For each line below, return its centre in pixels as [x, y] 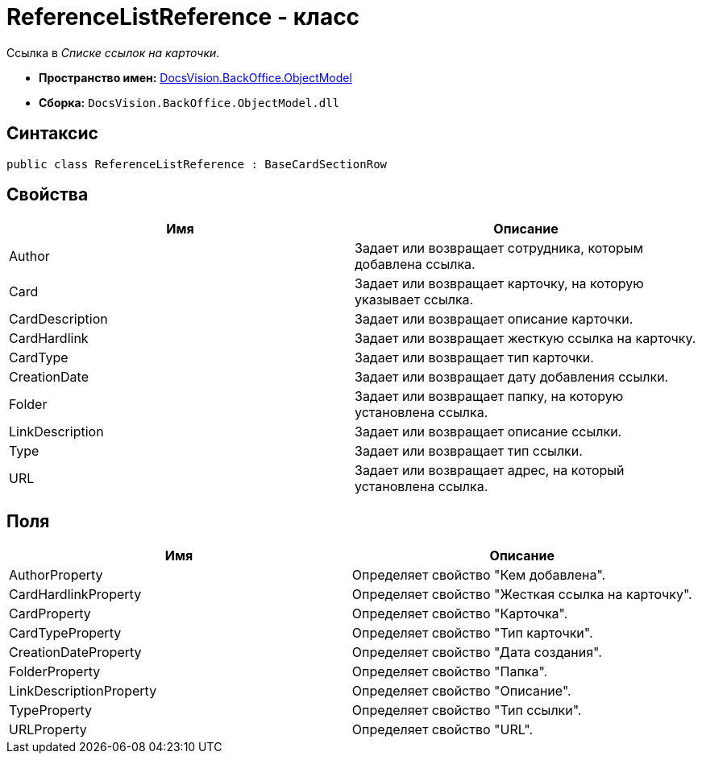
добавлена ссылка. [415, 264]
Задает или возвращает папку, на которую [489, 397]
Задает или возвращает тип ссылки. [469, 451]
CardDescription [58, 319]
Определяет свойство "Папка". [450, 672]
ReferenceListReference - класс [183, 17]
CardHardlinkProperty [75, 595]
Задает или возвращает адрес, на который [490, 471]
